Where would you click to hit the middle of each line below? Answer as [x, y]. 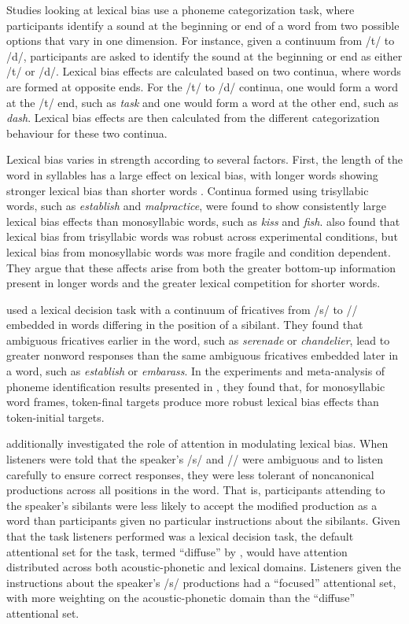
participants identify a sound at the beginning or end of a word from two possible [203, 25]
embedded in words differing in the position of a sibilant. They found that [185, 325]
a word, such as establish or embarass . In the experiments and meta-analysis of [196, 371]
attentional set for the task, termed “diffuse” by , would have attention [177, 551]
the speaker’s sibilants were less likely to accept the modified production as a [192, 505]
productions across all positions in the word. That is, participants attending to [196, 490]
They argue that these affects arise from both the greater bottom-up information [201, 267]
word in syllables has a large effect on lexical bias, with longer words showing [192, 174]
